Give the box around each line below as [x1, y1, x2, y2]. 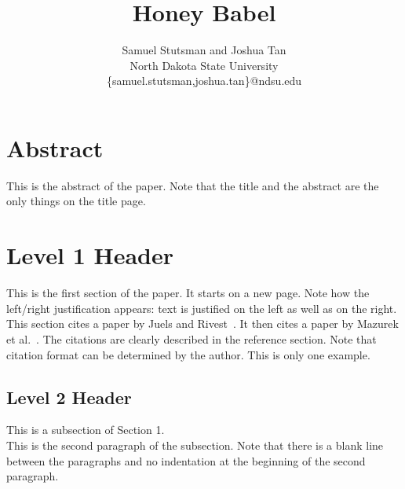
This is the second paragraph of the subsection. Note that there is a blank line [6, 436, 384, 453]
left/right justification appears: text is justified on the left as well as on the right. [6, 300, 397, 316]
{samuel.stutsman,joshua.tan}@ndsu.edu [106, 72, 302, 89]
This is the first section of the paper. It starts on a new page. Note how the [6, 285, 370, 301]
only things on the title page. [6, 193, 146, 209]
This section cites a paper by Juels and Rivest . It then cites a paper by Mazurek [6, 315, 399, 332]
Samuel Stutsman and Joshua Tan [122, 42, 286, 58]
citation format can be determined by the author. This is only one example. [6, 346, 370, 362]
